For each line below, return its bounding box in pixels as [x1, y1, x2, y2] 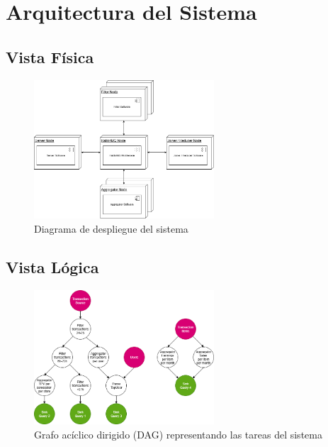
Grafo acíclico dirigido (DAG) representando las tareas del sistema [34, 426, 322, 441]
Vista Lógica [6, 256, 99, 278]
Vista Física [6, 45, 94, 67]
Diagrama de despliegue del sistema [34, 221, 188, 236]
